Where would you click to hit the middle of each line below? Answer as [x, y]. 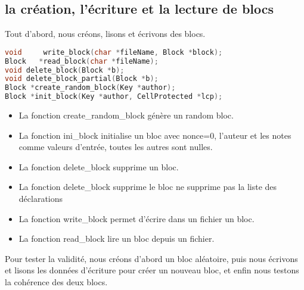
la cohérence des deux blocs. [56, 281]
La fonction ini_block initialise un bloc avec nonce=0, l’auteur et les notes [155, 135]
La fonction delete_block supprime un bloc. [99, 166]
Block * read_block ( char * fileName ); [82, 61]
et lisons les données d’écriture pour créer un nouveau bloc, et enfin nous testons [152, 270]
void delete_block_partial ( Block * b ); [82, 79]
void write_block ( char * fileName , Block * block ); [114, 52]
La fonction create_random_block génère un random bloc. [126, 115]
